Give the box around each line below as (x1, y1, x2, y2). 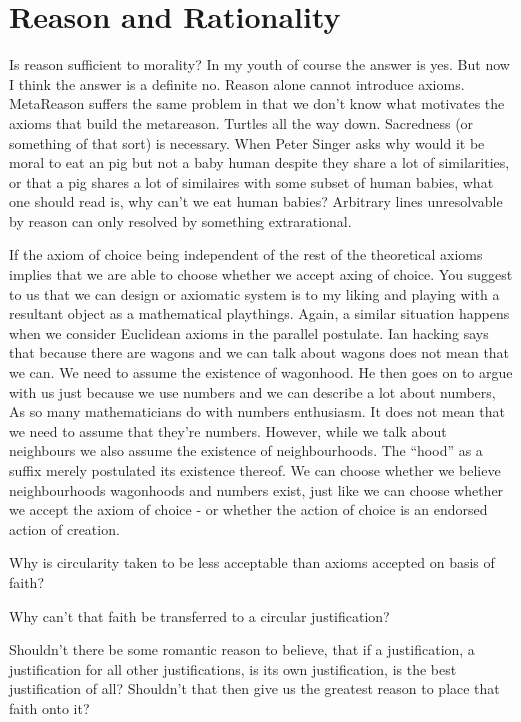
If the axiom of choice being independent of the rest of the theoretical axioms (9, 244, 483, 265)
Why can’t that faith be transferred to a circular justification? (9, 605, 390, 626)
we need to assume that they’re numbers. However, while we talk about (9, 420, 447, 441)
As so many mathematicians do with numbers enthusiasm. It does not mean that (9, 401, 505, 422)
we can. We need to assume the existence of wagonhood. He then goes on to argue (9, 362, 513, 383)
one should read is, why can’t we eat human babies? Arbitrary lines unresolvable (9, 191, 503, 212)
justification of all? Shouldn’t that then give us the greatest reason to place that (9, 678, 500, 699)
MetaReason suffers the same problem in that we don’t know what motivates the (9, 93, 505, 114)
